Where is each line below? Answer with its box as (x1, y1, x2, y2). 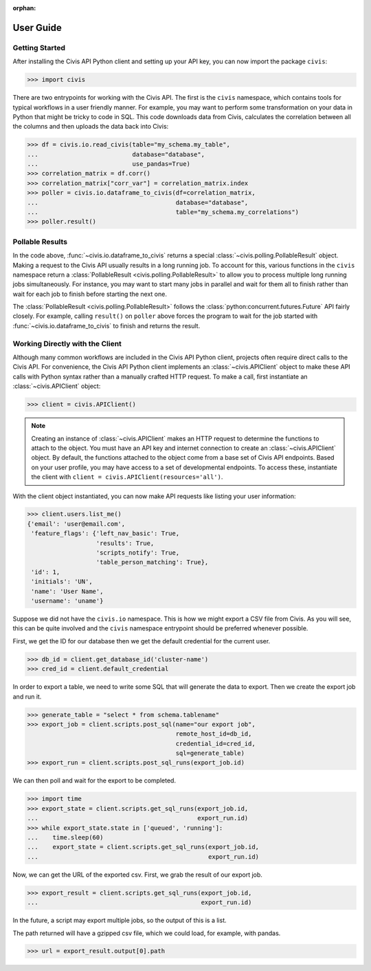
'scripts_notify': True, (95, 549, 180, 557)
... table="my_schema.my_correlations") (27, 209, 299, 216)
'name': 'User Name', (31, 587, 104, 595)
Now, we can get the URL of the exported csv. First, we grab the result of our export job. (12, 871, 262, 879)
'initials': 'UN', (31, 578, 93, 586)
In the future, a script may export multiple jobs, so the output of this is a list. (12, 916, 227, 925)
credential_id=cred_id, (175, 740, 256, 747)
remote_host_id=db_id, (175, 730, 252, 738)
